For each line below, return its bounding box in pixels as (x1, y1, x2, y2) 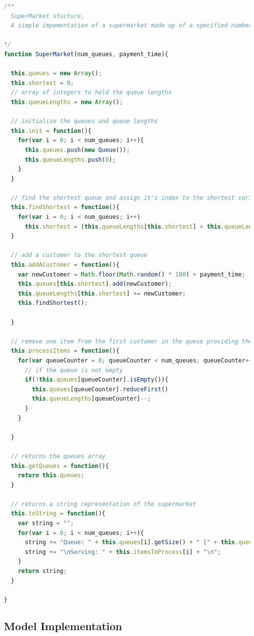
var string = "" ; (18, 520, 74, 527)
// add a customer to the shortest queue (11, 252, 148, 259)
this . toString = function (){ (11, 510, 106, 517)
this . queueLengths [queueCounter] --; (32, 395, 151, 403)
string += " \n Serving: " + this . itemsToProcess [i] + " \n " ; (24, 548, 221, 555)
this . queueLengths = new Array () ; (11, 98, 123, 106)
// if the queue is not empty (24, 366, 123, 374)
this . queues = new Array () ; (11, 70, 102, 77)
